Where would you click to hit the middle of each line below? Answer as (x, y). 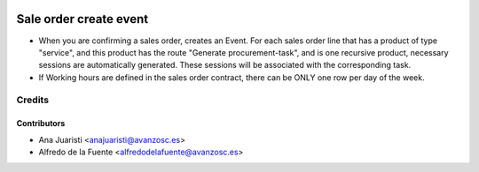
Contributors (41, 123)
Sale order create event (82, 19)
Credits (32, 100)
